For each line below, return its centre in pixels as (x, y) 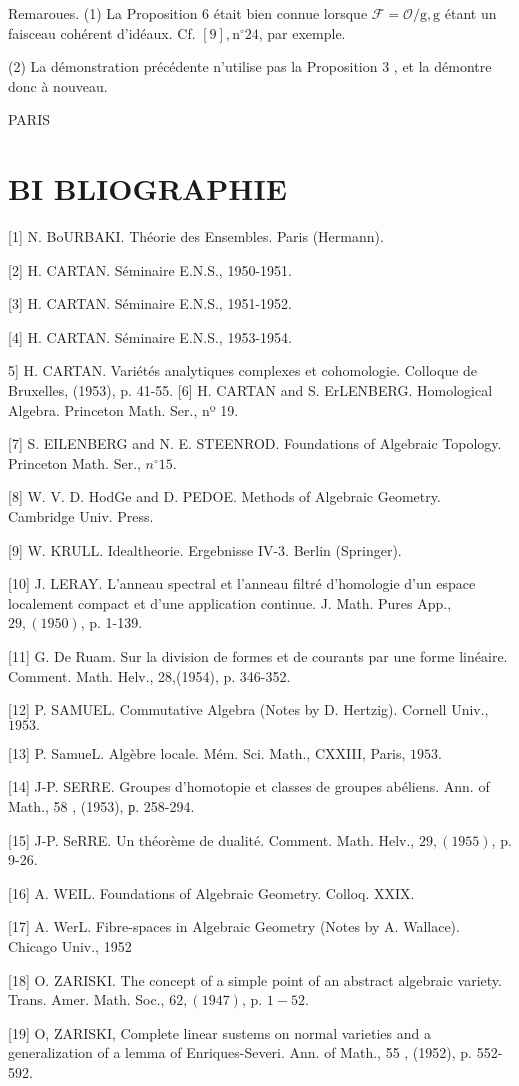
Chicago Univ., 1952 (70, 945)
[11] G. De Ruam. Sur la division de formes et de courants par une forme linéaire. (258, 656)
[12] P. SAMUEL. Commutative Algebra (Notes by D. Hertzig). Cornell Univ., (248, 709)
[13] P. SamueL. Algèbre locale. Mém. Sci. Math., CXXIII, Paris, (207, 752)
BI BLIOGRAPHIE (147, 188)
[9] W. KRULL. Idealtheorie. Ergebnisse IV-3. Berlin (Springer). (205, 549)
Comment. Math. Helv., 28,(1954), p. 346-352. (149, 675)
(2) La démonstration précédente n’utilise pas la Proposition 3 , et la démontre (250, 66)
